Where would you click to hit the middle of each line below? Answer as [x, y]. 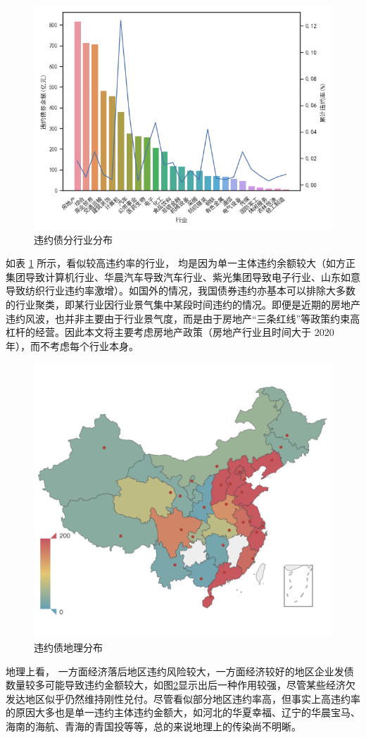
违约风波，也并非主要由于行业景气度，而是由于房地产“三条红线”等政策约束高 [183, 318]
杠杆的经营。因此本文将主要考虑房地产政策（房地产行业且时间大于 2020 [170, 332]
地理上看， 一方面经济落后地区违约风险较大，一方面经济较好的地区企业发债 [180, 671]
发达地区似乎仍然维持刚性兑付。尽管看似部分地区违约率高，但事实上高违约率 [183, 698]
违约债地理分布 [68, 647]
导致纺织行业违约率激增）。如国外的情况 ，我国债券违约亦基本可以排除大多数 [181, 290]
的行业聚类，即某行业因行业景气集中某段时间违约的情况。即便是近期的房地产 [183, 304]
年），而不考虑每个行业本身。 [72, 345]
